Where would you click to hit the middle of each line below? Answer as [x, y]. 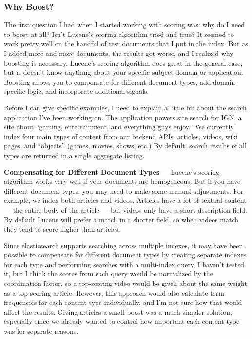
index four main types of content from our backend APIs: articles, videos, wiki [121, 136]
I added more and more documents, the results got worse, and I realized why [119, 53]
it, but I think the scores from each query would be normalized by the [108, 274]
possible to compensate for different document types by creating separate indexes [125, 255]
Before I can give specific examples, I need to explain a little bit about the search [125, 107]
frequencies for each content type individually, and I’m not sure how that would [123, 302]
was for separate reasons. [41, 331]
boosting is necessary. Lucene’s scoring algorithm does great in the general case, [123, 62]
